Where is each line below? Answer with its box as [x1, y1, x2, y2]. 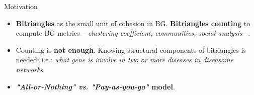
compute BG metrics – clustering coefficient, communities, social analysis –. [16, 28, 250, 38]
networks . [16, 64, 45, 74]
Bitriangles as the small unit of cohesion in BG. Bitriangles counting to [16, 18, 250, 28]
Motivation [4, 1, 38, 11]
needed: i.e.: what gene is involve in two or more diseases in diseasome [16, 54, 234, 65]
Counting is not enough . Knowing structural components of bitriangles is [16, 44, 246, 55]
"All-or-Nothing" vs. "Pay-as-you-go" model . [16, 81, 175, 91]
